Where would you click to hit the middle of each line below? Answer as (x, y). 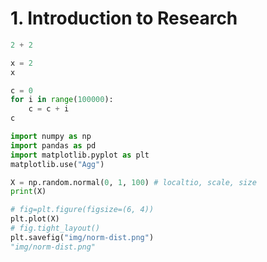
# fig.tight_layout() (55, 228)
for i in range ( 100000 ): (62, 100)
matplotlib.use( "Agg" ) (57, 164)
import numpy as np (51, 137)
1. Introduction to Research (124, 18)
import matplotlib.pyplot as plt (80, 155)
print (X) (28, 192)
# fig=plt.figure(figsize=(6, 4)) (82, 210)
